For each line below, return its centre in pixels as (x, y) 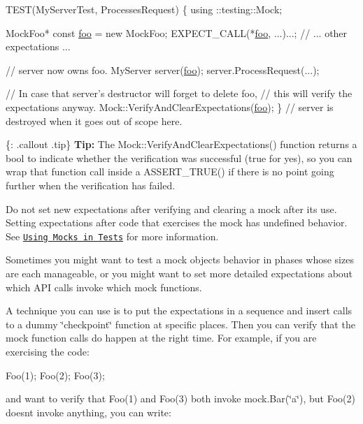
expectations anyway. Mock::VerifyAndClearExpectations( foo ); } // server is (170, 107)
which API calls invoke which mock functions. (104, 287)
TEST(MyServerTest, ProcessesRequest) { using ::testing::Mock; (144, 9)
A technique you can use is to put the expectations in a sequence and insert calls (179, 310)
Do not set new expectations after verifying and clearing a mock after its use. (171, 209)
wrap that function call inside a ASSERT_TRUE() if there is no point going (170, 171)
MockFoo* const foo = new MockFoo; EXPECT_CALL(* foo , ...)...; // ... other (177, 32)
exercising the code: (48, 351)
